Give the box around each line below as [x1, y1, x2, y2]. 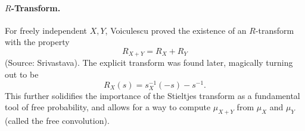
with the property [5, 36, 70, 48]
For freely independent [5, 24, 87, 36]
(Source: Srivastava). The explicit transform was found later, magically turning [5, 56, 293, 69]
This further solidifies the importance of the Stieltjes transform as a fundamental [5, 89, 300, 101]
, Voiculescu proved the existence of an [105, 24, 247, 36]
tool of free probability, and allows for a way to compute [5, 101, 211, 113]
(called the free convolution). [5, 114, 110, 127]
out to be [5, 68, 39, 81]
